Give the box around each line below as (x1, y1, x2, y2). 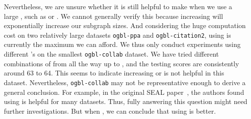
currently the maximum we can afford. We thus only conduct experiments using (4, 39, 241, 49)
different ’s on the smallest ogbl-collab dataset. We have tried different (4, 49, 219, 59)
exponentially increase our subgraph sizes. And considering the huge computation (4, 20, 246, 30)
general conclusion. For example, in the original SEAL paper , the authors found (4, 87, 244, 97)
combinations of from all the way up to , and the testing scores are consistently (4, 58, 239, 68)
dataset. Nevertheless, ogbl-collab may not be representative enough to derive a (4, 77, 246, 87)
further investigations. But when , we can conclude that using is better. (4, 105, 216, 116)
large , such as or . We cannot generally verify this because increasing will (4, 11, 223, 21)
